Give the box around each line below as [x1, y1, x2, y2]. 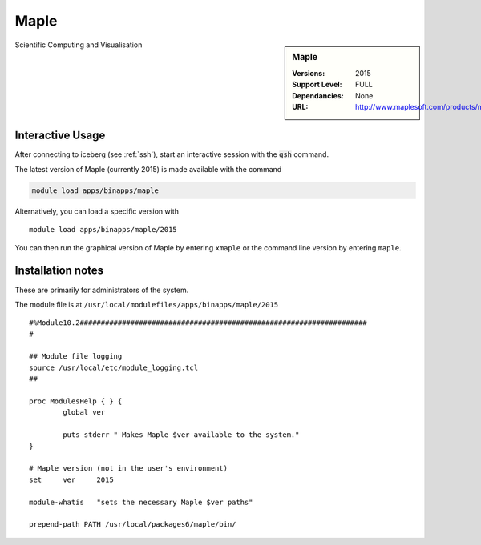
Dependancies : [292, 90, 344, 100]
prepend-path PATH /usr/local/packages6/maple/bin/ [29, 520, 236, 529]
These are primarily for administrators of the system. [14, 285, 189, 295]
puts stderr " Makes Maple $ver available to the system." [63, 431, 300, 439]
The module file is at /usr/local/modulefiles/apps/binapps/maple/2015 [14, 299, 279, 309]
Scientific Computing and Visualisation [14, 40, 143, 50]
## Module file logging [29, 352, 123, 361]
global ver [63, 408, 106, 417]
